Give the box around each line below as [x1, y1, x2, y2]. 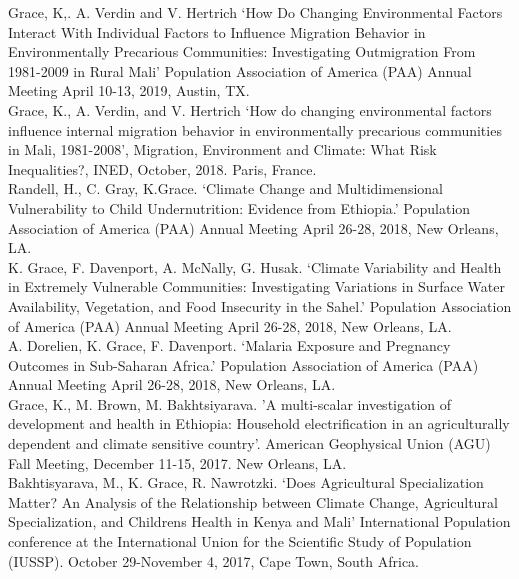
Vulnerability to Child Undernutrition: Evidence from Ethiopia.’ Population [8, 197, 471, 218]
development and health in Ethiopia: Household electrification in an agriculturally [8, 413, 510, 434]
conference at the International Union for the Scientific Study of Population [8, 531, 472, 552]
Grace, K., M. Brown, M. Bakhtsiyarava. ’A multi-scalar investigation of [8, 393, 452, 414]
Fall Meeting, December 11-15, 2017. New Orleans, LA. [8, 452, 347, 473]
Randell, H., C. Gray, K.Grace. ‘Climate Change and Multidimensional [8, 178, 443, 199]
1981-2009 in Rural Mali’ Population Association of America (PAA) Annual [8, 60, 472, 81]
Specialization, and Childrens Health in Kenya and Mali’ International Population [8, 511, 511, 532]
